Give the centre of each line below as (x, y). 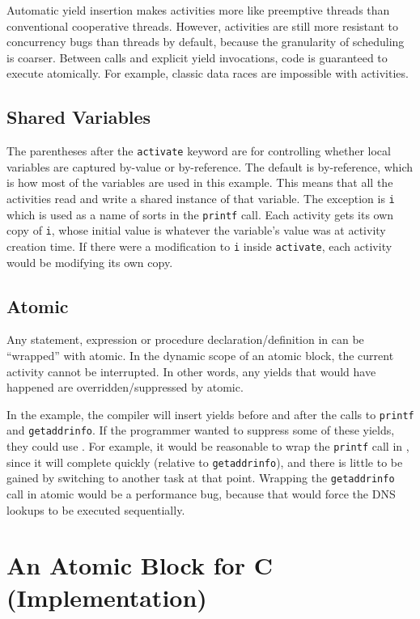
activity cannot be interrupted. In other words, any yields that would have (191, 371)
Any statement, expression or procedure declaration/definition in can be (185, 339)
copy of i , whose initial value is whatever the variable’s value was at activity (196, 230)
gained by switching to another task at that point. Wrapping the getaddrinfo (201, 478)
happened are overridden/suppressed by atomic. (125, 387)
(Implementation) (107, 597)
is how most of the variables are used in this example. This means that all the (200, 182)
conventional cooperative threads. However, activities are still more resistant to (202, 25)
